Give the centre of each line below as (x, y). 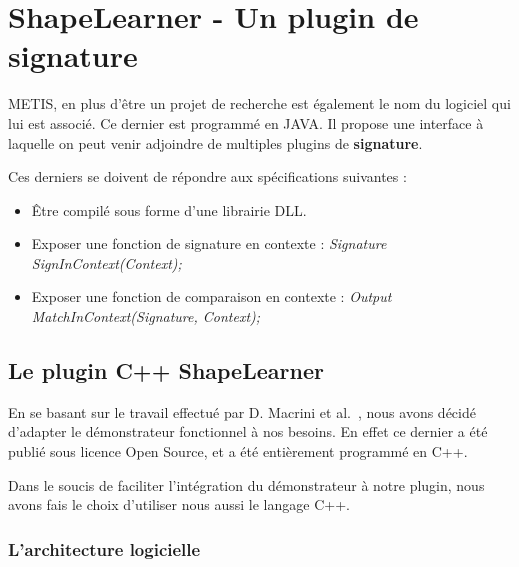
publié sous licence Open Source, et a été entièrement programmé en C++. (238, 451)
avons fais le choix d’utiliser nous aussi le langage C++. (179, 504)
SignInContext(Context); (106, 262)
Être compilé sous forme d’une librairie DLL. (169, 209)
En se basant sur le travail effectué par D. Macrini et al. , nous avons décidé (242, 411)
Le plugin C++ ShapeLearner (166, 370)
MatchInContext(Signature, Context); (146, 316)
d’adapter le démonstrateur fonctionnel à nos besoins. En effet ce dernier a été (248, 431)
